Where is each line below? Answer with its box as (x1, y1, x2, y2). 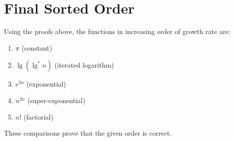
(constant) (21, 42, 52, 53)
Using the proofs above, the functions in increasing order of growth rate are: (4, 26, 231, 36)
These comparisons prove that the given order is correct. (4, 128, 172, 138)
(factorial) (23, 111, 53, 122)
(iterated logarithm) (54, 60, 114, 70)
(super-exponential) (27, 95, 85, 105)
